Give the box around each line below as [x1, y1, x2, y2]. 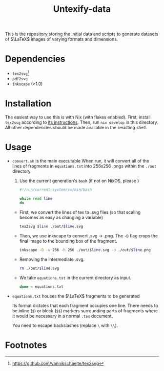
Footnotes [5, 339, 47, 350]
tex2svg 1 [12, 70, 29, 76]
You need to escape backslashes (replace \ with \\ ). [12, 322, 118, 328]
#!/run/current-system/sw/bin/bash [19, 187, 92, 192]
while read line [19, 196, 53, 201]
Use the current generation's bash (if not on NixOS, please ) [19, 178, 139, 184]
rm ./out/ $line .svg [19, 266, 60, 271]
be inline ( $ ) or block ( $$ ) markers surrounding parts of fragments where [12, 307, 158, 314]
